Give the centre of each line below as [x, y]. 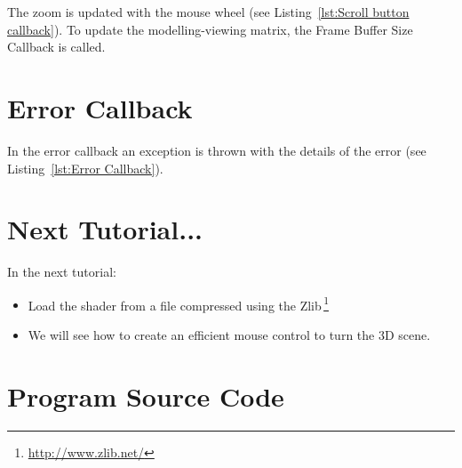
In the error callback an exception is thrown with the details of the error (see [217, 150]
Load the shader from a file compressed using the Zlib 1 [178, 303]
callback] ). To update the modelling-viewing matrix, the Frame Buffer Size [210, 29]
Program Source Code [146, 395]
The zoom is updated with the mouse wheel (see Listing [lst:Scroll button [208, 12]
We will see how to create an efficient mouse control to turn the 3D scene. [229, 335]
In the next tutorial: [62, 272]
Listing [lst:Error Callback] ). [85, 168]
